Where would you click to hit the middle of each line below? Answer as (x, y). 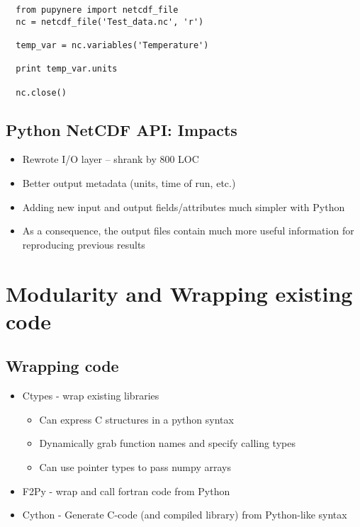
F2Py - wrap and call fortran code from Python (126, 491)
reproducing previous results (84, 244)
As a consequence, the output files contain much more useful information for (188, 231)
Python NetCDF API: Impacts (122, 129)
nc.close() (41, 92)
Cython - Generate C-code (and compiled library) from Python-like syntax (185, 515)
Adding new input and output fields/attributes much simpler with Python (184, 206)
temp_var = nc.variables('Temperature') (112, 45)
